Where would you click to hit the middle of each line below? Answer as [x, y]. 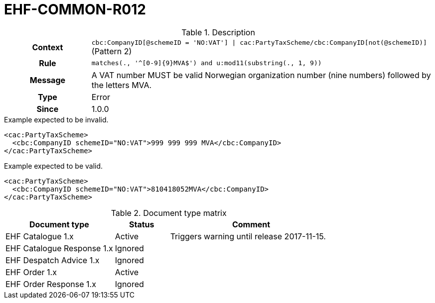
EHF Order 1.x [31, 272]
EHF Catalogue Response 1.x [59, 248]
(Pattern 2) [112, 51]
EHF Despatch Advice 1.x [53, 260]
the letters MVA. [122, 85]
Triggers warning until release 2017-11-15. [248, 236]
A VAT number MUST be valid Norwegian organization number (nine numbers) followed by [261, 75]
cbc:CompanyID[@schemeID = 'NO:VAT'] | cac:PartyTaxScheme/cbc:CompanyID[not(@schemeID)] [259, 42]
